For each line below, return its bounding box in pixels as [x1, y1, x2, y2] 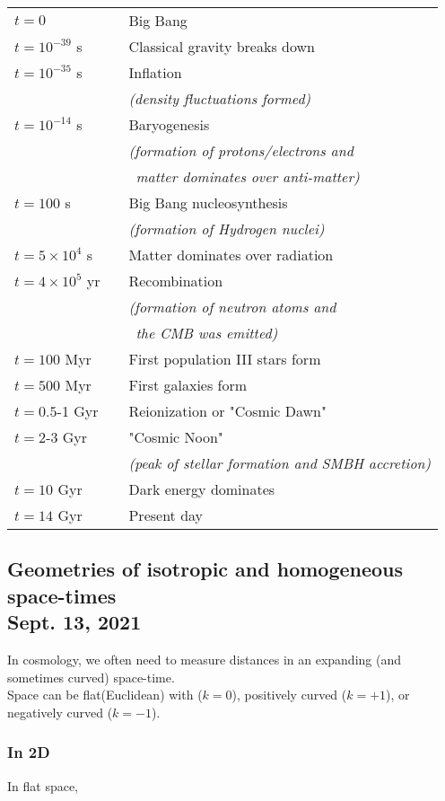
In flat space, [7, 776, 79, 795]
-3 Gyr [46, 427, 88, 447]
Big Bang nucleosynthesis [128, 192, 288, 213]
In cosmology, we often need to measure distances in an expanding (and [7, 649, 401, 668]
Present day [128, 505, 204, 525]
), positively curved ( [231, 685, 347, 704]
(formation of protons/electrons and [128, 140, 353, 161]
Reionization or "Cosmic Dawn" [128, 400, 327, 421]
